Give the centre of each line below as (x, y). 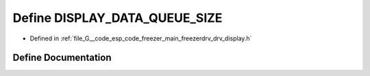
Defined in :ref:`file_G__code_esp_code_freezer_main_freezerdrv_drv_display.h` (141, 38)
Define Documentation (62, 58)
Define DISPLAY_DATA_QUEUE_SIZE (118, 18)
